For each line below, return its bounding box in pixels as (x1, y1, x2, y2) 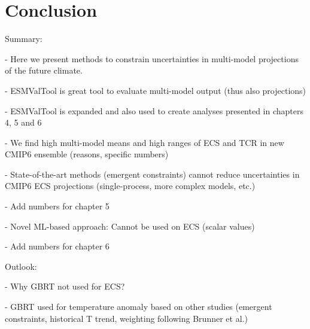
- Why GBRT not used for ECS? (5, 280, 125, 293)
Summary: (5, 32, 42, 45)
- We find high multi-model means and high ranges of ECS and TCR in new (5, 136, 284, 148)
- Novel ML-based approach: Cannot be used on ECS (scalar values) (5, 220, 255, 232)
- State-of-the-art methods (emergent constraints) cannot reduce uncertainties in (5, 167, 300, 180)
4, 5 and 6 (5, 116, 42, 129)
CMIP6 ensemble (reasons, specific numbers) (5, 148, 169, 160)
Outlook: (5, 260, 37, 272)
